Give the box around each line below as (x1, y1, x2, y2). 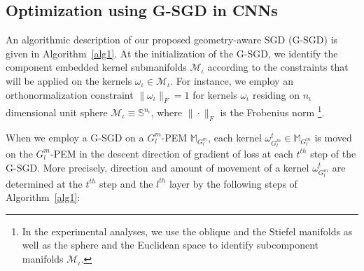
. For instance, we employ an (170, 73, 293, 88)
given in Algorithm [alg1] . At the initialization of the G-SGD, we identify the (6, 46, 338, 60)
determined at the (6, 176, 83, 190)
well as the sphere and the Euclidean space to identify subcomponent (22, 237, 319, 252)
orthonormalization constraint (6, 87, 134, 102)
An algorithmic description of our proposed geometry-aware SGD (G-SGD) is (6, 32, 338, 47)
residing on (253, 87, 300, 102)
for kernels (192, 87, 237, 102)
